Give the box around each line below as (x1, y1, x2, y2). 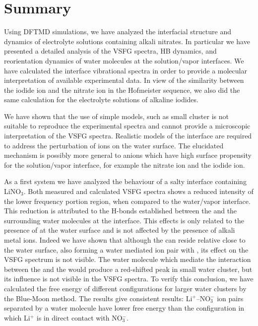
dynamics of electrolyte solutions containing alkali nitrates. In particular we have (4, 36, 250, 46)
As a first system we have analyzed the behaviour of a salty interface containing (4, 176, 247, 187)
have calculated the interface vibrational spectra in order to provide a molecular (4, 65, 247, 75)
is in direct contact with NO (36, 312, 123, 323)
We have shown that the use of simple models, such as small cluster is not (4, 111, 229, 121)
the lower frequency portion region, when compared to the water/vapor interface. (4, 196, 251, 206)
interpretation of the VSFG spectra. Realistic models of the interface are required (4, 130, 252, 141)
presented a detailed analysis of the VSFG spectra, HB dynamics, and (4, 46, 217, 56)
